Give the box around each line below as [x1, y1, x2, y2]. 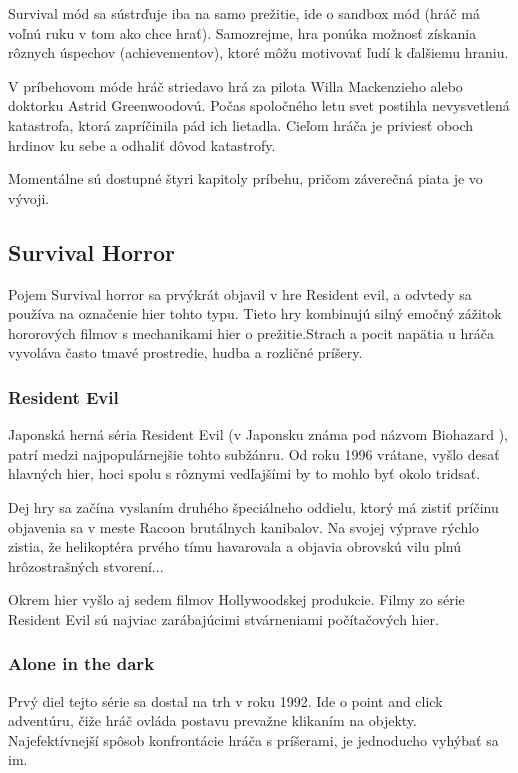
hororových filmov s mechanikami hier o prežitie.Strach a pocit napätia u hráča [8, 322, 495, 343]
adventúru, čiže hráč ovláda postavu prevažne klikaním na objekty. [8, 710, 417, 731]
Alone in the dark [8, 651, 155, 676]
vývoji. [8, 187, 50, 208]
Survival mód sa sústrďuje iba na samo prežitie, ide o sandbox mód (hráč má [8, 3, 480, 23]
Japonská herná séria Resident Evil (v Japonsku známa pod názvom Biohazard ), [8, 424, 508, 445]
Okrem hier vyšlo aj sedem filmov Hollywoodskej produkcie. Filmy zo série [8, 589, 465, 610]
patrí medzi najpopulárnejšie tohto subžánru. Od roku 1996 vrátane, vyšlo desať [8, 443, 500, 464]
